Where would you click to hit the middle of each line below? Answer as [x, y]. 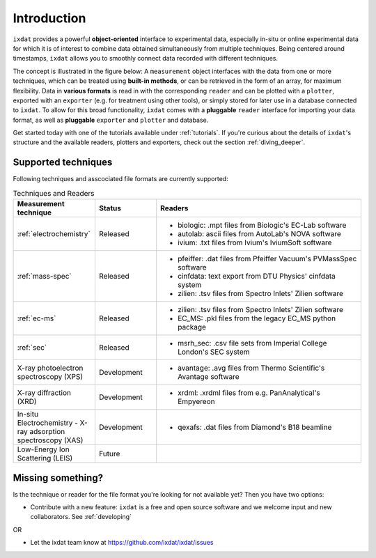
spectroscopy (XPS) [50, 377]
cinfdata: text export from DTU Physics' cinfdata [257, 277]
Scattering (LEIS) [45, 458]
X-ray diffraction [44, 393]
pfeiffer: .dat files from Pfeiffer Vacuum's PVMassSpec [267, 259]
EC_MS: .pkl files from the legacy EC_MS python [257, 318]
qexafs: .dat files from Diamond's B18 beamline [255, 427]
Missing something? [58, 478]
